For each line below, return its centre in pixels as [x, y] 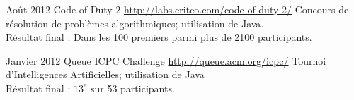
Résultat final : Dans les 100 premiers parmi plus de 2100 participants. [159, 37]
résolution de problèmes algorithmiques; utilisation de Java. [135, 23]
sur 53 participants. [132, 88]
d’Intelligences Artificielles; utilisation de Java [105, 74]
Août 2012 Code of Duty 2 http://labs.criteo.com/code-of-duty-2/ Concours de [177, 9]
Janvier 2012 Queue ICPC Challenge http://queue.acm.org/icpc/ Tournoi [166, 60]
